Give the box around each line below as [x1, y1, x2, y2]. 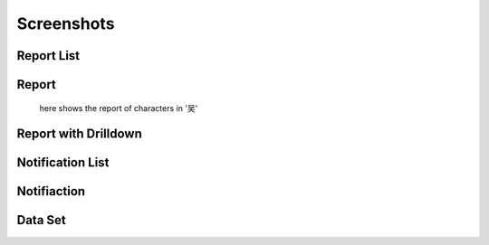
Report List [16, 48, 81, 63]
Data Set [16, 212, 67, 228]
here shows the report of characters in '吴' [39, 102, 198, 113]
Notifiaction [16, 184, 86, 199]
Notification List [16, 155, 110, 171]
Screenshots [16, 14, 115, 33]
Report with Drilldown [16, 127, 142, 142]
